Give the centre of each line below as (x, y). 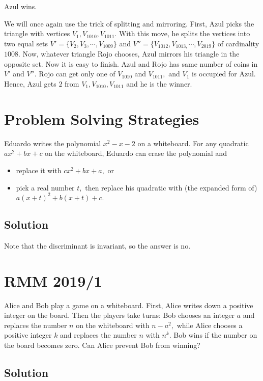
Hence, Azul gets (30, 84)
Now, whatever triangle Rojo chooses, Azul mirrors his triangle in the (131, 54)
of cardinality (238, 43)
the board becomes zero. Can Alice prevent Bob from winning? (102, 345)
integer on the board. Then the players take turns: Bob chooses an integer (119, 315)
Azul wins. (21, 6)
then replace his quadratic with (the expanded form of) (171, 187)
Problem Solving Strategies (102, 118)
